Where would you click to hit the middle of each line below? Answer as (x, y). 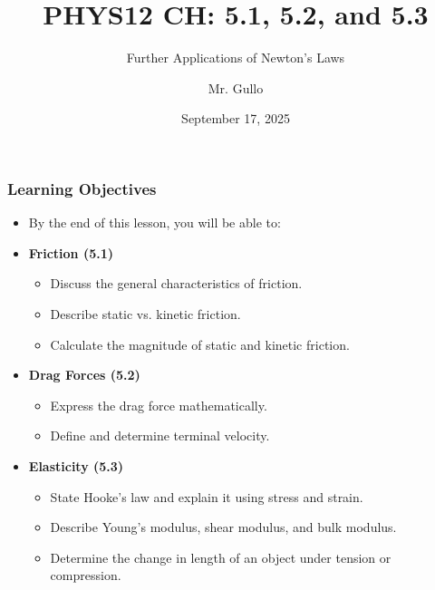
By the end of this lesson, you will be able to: (155, 222)
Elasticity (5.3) (76, 465)
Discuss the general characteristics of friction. (176, 283)
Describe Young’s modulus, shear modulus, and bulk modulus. (223, 527)
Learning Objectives (82, 188)
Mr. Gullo (236, 87)
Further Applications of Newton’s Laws (236, 58)
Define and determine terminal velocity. (160, 435)
